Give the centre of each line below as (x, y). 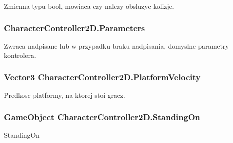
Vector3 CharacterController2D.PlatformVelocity (102, 77)
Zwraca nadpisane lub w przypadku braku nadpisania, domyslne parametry (116, 45)
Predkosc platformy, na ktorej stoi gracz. (65, 95)
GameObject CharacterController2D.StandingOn (102, 116)
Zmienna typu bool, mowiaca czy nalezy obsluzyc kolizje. (89, 6)
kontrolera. (20, 55)
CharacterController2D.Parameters (75, 27)
